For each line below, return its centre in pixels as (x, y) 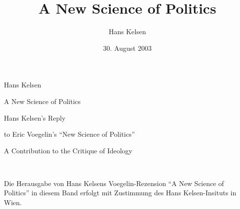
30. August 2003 (127, 48)
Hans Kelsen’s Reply (35, 117)
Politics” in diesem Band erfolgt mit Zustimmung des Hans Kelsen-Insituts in (120, 193)
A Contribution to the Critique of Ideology (68, 150)
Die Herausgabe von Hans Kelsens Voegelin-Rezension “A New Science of (114, 183)
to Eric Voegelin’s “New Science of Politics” (70, 134)
